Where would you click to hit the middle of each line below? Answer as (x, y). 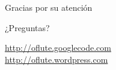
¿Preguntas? (27, 27)
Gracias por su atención (49, 7)
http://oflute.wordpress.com (56, 59)
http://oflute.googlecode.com (58, 48)
